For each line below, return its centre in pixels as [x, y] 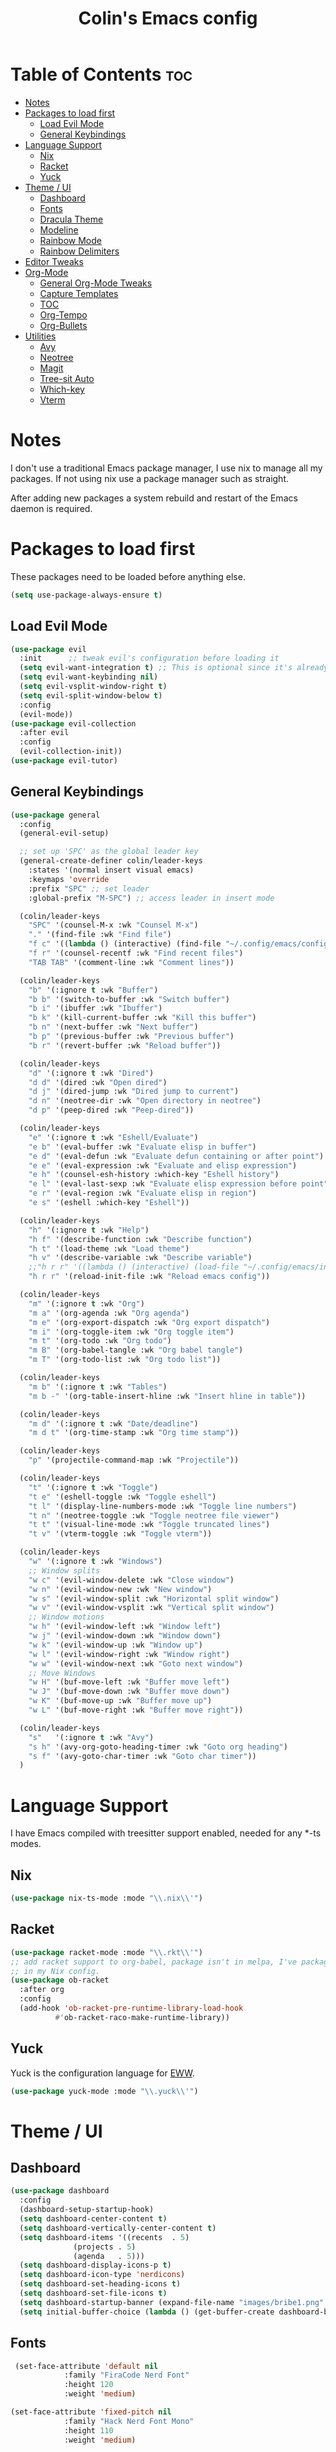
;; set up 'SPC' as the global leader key [109, 852]
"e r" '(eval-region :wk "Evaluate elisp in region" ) [142, 1193]
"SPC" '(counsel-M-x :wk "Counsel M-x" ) [113, 925]
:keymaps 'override [69, 879]
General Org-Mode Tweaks [96, 283]
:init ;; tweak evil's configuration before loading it [149, 658]
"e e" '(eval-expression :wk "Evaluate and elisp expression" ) [163, 1165]
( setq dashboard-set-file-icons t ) [93, 2293]
